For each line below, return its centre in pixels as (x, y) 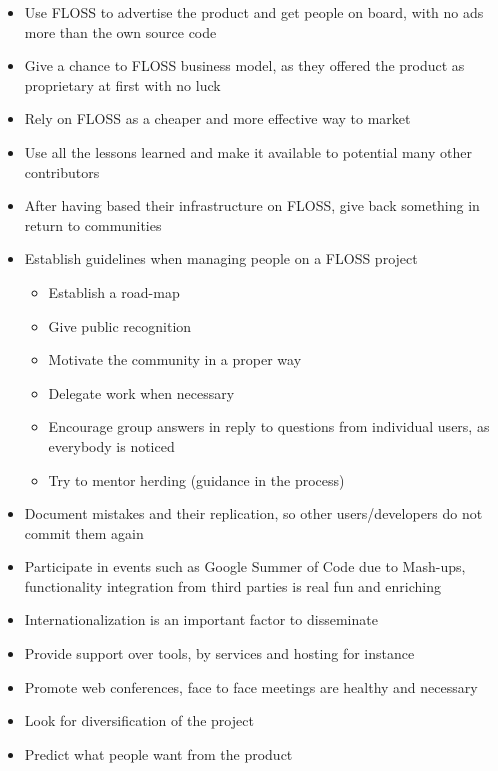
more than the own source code (120, 31)
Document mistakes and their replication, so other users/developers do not (253, 513)
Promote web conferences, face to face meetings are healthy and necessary (251, 686)
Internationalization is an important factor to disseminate (201, 619)
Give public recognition (120, 325)
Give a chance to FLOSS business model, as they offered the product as (244, 65)
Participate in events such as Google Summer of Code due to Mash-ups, (245, 566)
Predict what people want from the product (158, 753)
